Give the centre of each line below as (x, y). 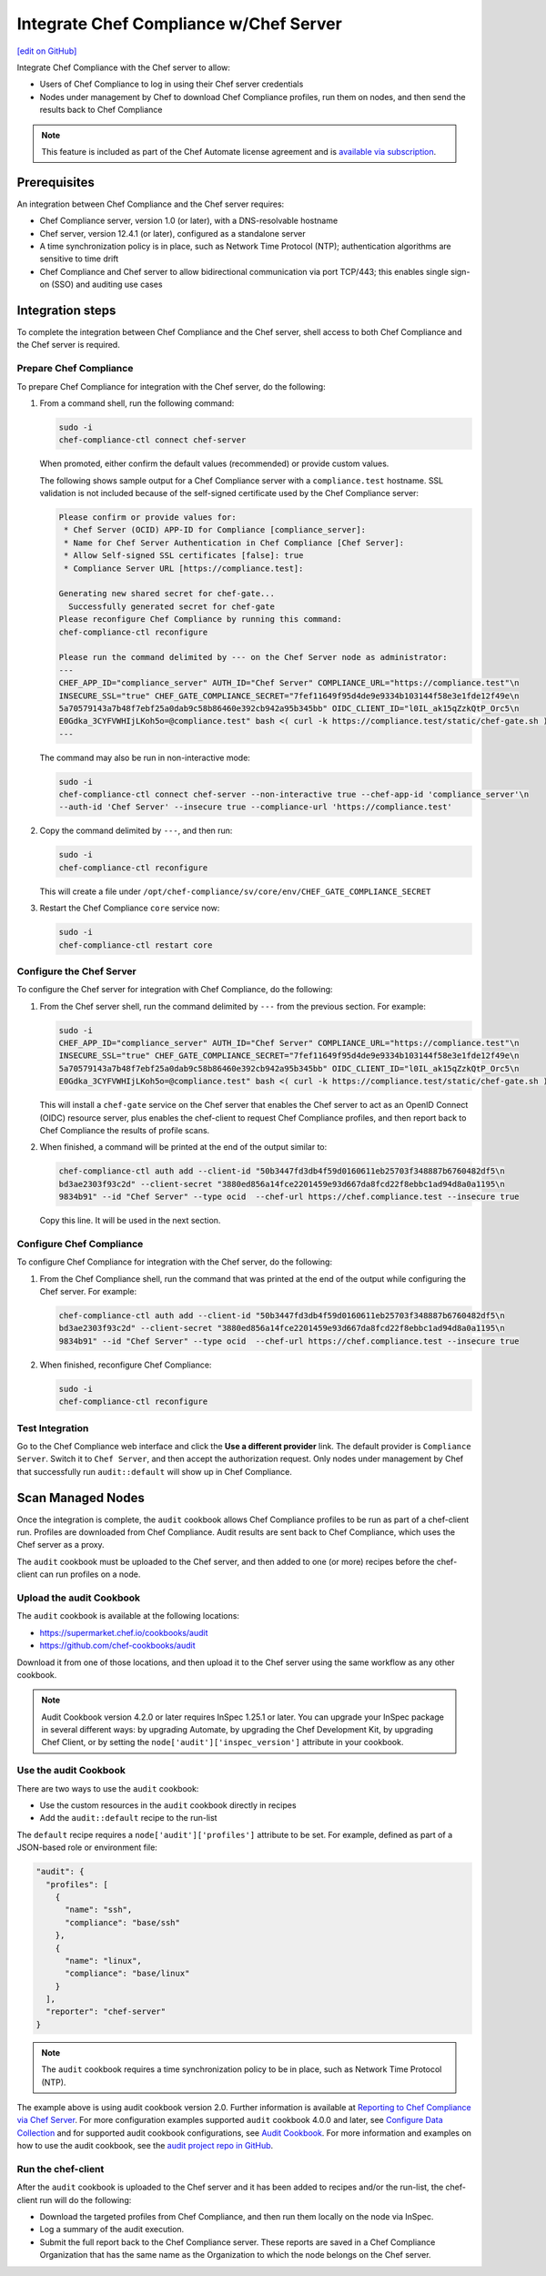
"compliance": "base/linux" (127, 1974)
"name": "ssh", (99, 1910)
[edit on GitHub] (47, 51)
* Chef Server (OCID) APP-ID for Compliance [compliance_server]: (215, 530)
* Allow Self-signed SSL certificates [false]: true (184, 556)
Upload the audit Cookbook (79, 1598)
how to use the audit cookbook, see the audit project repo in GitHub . (145, 2146)
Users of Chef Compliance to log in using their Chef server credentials (172, 84)
